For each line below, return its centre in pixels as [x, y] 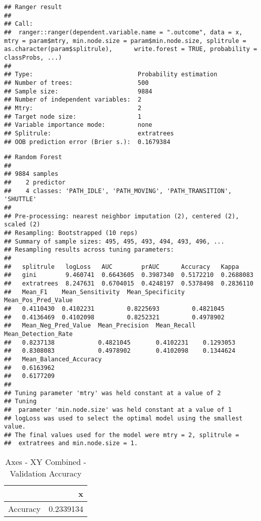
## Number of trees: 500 [76, 83]
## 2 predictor [35, 183]
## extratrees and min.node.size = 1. [71, 443]
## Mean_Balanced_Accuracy [53, 359]
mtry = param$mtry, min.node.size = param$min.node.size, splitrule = [125, 41]
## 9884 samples [31, 174]
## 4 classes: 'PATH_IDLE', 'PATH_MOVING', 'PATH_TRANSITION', [118, 191]
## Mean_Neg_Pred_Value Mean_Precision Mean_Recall [100, 326]
